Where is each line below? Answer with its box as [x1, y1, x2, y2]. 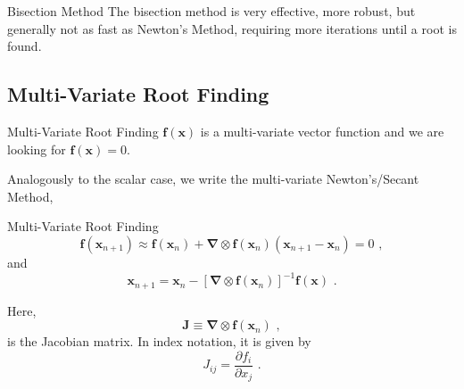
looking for [7, 139, 66, 158]
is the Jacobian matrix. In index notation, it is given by [7, 332, 311, 351]
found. [7, 37, 42, 55]
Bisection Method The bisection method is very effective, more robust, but [7, 2, 416, 20]
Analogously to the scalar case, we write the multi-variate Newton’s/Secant [7, 170, 419, 188]
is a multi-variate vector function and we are [200, 121, 444, 140]
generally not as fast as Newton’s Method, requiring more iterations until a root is [7, 19, 457, 37]
